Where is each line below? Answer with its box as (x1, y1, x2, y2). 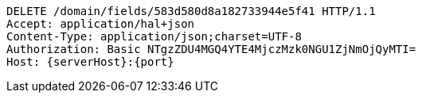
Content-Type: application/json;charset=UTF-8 (6, 30, 302, 43)
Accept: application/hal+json (6, 17, 195, 30)
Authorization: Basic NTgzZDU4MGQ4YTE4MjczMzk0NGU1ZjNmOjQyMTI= (6, 43, 416, 55)
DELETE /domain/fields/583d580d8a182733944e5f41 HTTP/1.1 (6, 5, 376, 17)
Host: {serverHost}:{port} (6, 55, 174, 68)
